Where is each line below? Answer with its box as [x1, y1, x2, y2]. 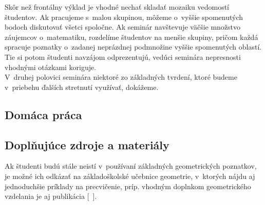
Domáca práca [5, 106, 82, 122]
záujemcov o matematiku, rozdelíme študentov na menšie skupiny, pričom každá [5, 31, 258, 42]
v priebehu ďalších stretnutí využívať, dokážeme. [5, 81, 159, 92]
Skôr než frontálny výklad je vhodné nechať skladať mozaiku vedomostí [5, 2, 229, 12]
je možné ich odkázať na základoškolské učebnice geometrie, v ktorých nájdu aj [5, 170, 255, 181]
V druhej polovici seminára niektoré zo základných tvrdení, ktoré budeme [5, 72, 237, 82]
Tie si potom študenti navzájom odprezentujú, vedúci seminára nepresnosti [5, 51, 241, 62]
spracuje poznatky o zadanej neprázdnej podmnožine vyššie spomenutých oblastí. [5, 41, 262, 52]
